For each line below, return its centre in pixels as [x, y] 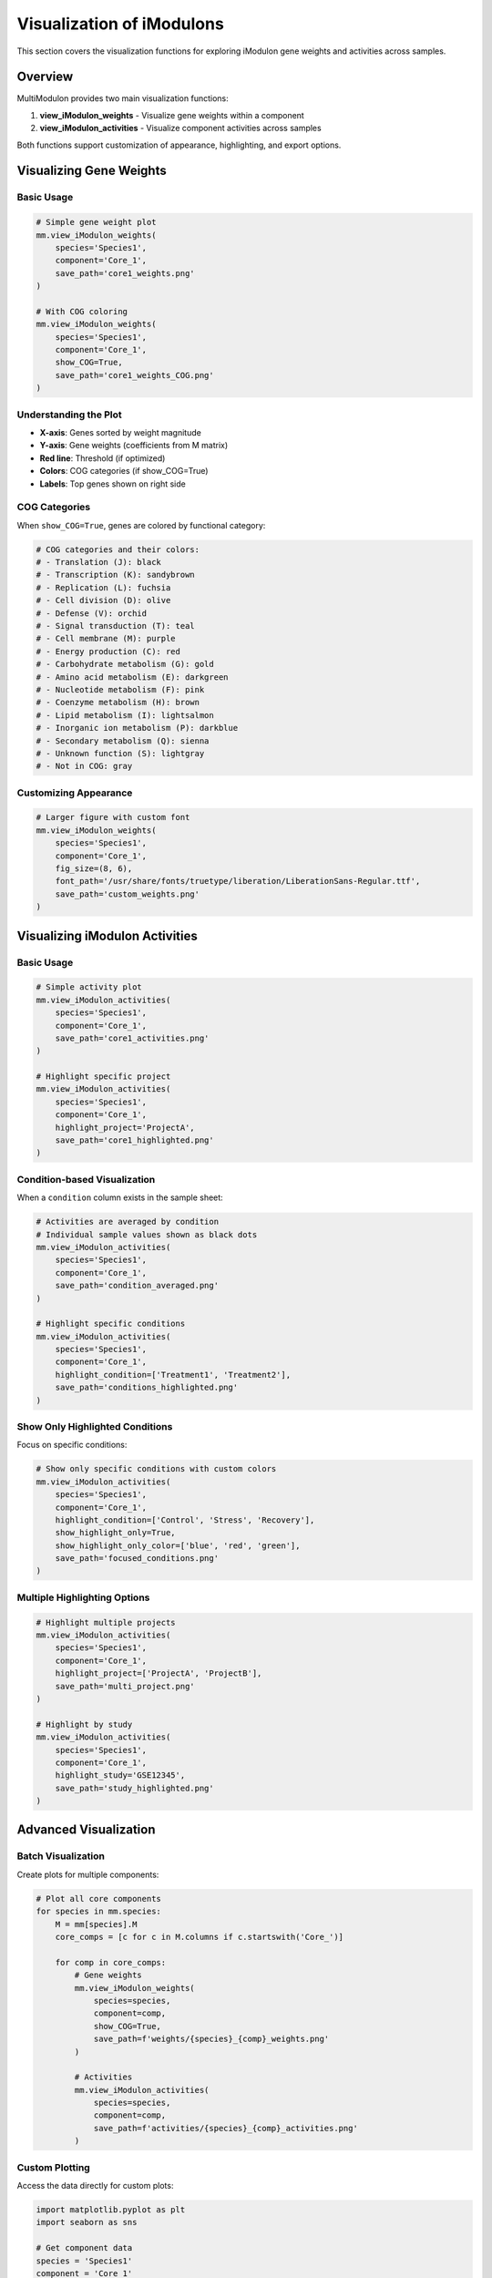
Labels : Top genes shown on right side [113, 484]
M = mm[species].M [96, 1924]
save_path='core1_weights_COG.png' [134, 375]
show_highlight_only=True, [116, 1533]
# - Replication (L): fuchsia [103, 587]
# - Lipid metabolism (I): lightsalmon [125, 715]
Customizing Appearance [75, 793]
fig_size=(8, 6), [94, 869]
